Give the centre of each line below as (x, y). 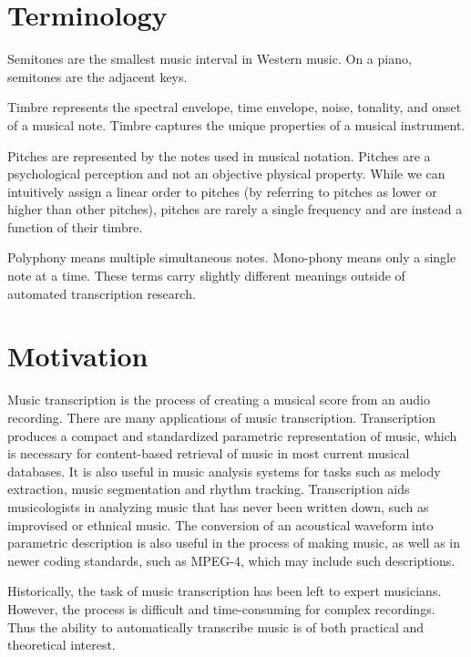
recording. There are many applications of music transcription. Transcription (222, 417)
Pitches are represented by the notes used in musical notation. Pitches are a (219, 155)
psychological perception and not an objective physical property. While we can (226, 174)
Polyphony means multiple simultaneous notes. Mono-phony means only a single (232, 257)
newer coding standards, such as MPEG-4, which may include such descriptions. (231, 560)
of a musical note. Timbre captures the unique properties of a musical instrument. (236, 124)
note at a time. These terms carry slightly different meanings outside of (206, 276)
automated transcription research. (102, 293)
